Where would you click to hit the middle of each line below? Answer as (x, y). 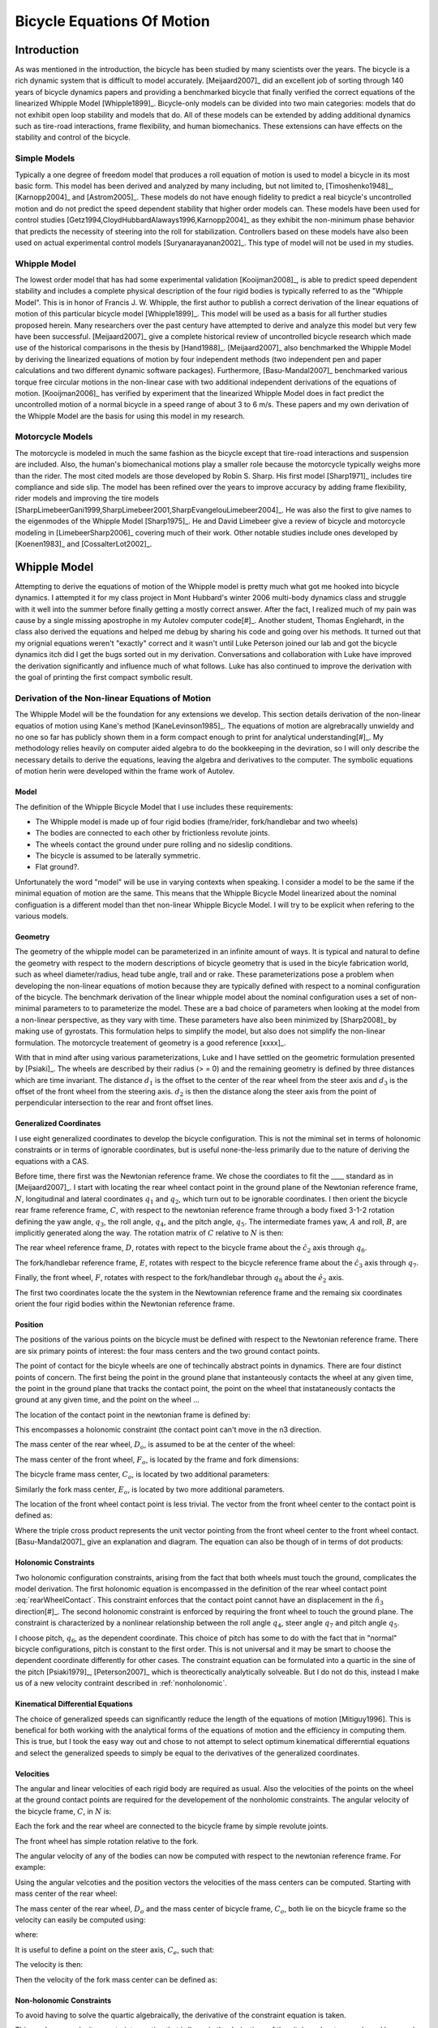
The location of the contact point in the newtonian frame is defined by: (133, 1415)
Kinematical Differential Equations (74, 1704)
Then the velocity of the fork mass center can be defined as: (116, 1979)
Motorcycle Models (54, 436)
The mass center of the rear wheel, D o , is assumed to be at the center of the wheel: (155, 1446)
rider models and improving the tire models (87, 498)
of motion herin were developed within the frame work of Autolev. (125, 771)
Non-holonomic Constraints (63, 2000)
